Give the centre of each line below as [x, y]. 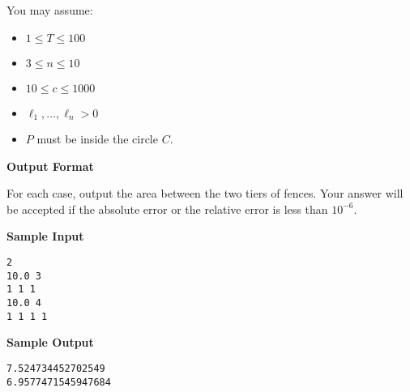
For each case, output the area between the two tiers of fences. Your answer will [205, 193]
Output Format [50, 166]
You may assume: [50, 10]
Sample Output [50, 342]
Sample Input [45, 236]
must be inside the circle [97, 139]
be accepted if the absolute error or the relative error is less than [167, 209]
